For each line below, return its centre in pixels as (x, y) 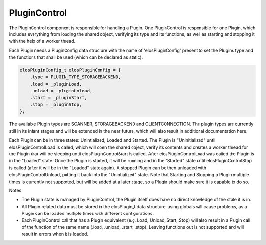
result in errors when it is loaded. (55, 234)
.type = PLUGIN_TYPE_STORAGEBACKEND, (75, 77)
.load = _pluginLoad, (56, 84)
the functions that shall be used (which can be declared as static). (76, 57)
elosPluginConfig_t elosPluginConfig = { (70, 70)
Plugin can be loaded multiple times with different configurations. (88, 214)
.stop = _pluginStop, (56, 105)
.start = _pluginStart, (58, 98)
